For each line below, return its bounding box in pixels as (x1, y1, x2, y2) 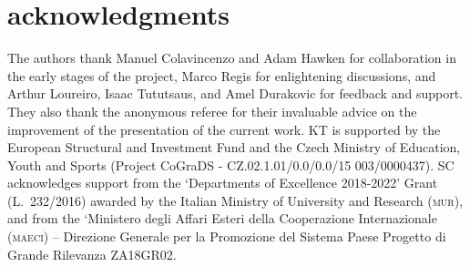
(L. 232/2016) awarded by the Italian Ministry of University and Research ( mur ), (7, 190, 464, 210)
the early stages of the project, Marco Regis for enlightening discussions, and (7, 66, 436, 85)
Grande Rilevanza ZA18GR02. (7, 244, 177, 263)
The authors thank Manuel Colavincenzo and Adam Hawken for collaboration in (7, 48, 456, 67)
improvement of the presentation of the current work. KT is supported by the (7, 119, 441, 139)
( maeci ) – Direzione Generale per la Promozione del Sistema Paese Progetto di (7, 227, 446, 246)
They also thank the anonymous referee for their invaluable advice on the (7, 101, 417, 120)
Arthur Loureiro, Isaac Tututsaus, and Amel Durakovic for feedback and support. (7, 84, 463, 103)
